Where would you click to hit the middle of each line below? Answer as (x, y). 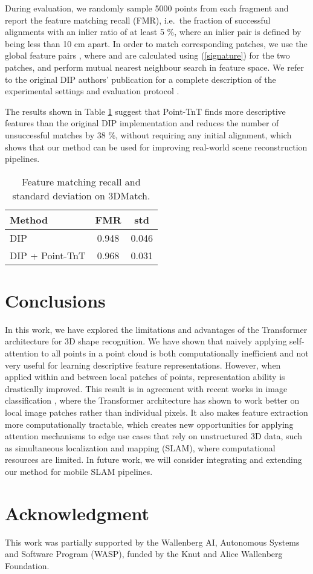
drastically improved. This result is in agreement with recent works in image (146, 388)
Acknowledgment (77, 513)
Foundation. (27, 565)
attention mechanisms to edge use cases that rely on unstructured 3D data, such (153, 436)
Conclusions (55, 300)
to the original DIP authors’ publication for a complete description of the (140, 79)
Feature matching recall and (81, 181)
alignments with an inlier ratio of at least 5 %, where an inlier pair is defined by (153, 32)
